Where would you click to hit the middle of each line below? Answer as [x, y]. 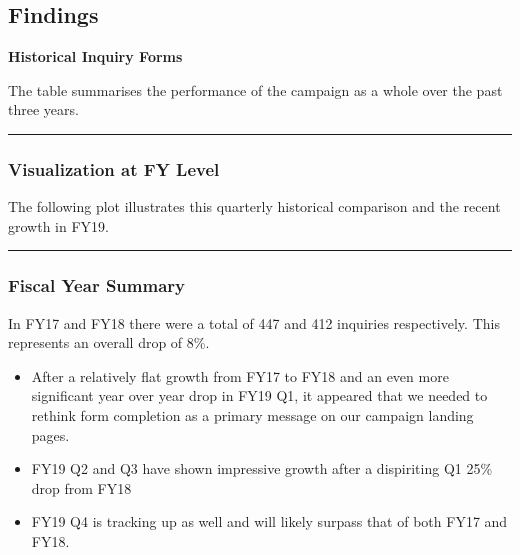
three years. [43, 109]
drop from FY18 [81, 487]
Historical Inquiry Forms [95, 56]
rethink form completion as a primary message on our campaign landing [252, 414]
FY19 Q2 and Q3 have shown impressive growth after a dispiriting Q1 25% [262, 468]
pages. [50, 434]
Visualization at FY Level [114, 168]
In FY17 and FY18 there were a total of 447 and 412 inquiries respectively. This [254, 322]
